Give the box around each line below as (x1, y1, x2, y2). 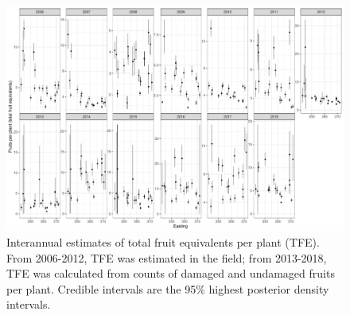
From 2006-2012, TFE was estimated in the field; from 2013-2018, (6, 249, 327, 266)
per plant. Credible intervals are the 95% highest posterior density (6, 280, 329, 297)
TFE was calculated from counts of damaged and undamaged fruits (6, 265, 335, 282)
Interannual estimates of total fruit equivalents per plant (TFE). (6, 233, 320, 250)
